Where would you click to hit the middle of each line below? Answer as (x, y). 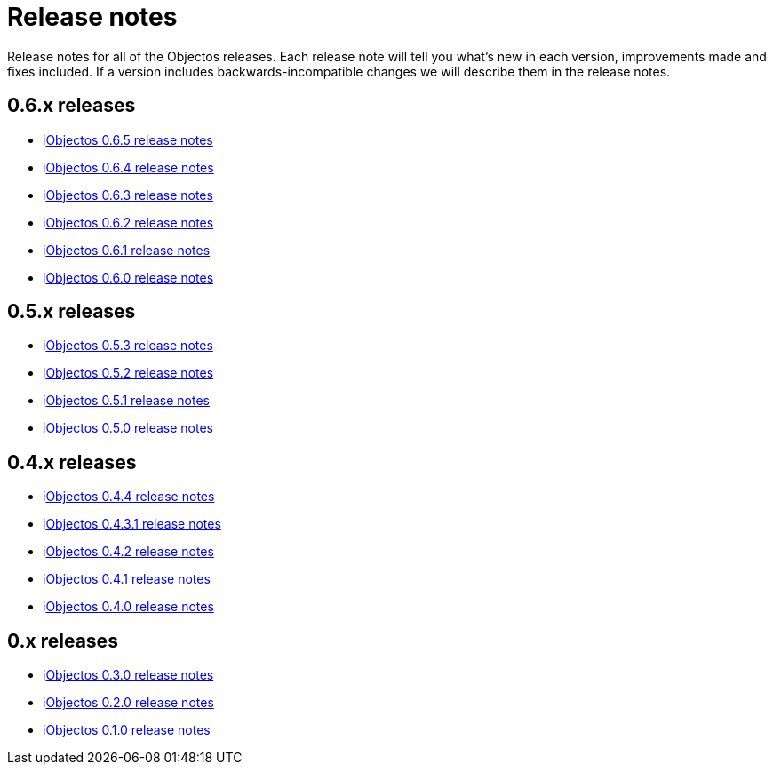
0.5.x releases (72, 312)
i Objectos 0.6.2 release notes (128, 222)
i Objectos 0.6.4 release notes (128, 167)
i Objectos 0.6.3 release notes (128, 195)
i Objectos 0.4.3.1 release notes (132, 524)
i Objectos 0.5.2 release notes (128, 373)
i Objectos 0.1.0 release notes (127, 730)
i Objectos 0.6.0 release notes (128, 277)
